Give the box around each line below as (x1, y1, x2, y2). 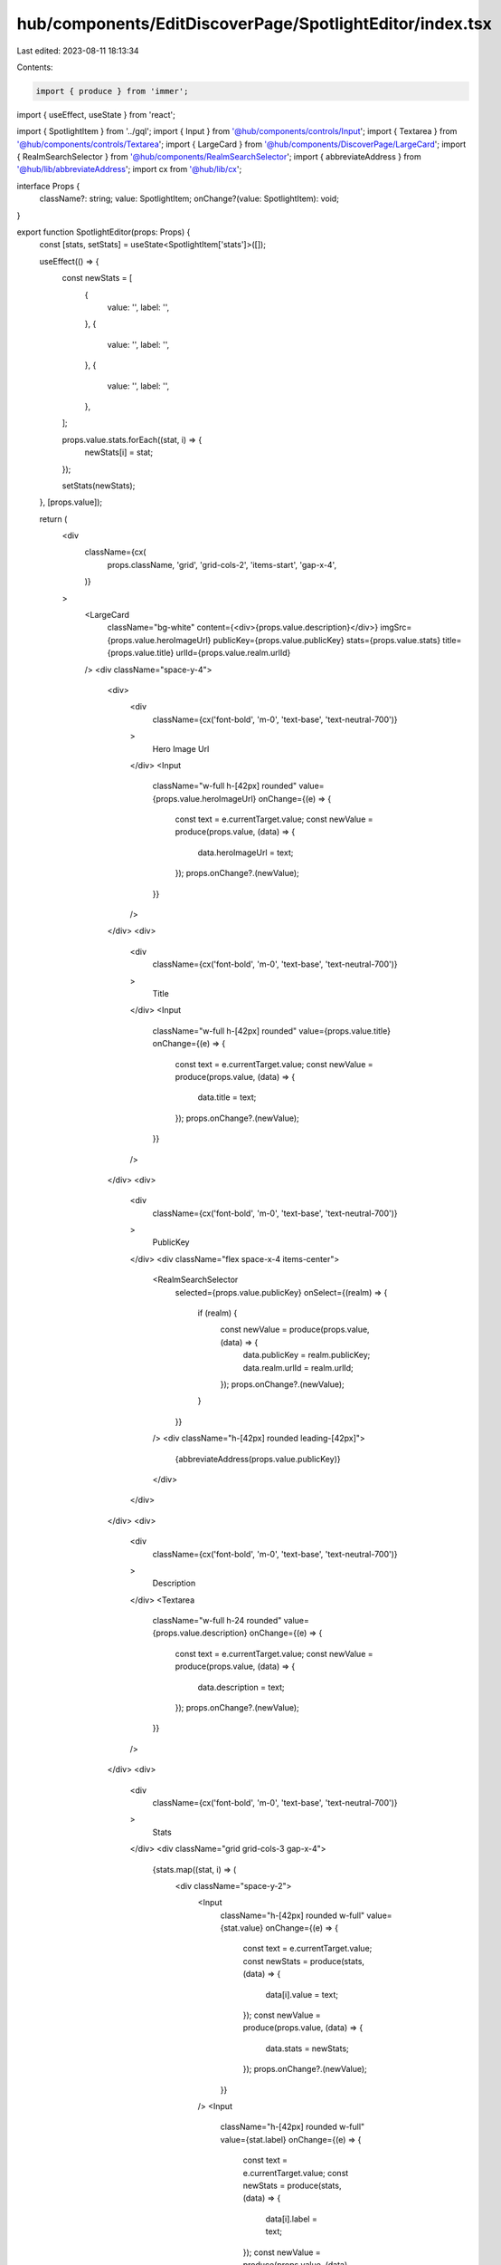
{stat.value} (220, 1923, 264, 1933)
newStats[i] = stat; (84, 447, 154, 458)
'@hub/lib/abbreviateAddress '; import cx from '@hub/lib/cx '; (16, 164, 242, 175)
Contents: (16, 62, 53, 72)
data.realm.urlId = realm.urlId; (242, 1362, 354, 1373)
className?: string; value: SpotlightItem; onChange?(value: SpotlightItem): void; (39, 193, 339, 204)
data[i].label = (265, 2213, 318, 2224)
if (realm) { (197, 1307, 238, 1318)
